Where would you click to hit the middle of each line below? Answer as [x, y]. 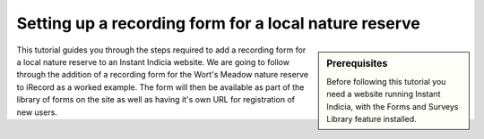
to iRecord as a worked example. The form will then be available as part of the [160, 87]
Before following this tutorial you [386, 81]
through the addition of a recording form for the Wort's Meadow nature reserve [163, 75]
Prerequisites [357, 63]
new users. [37, 112]
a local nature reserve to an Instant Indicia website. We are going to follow [153, 61]
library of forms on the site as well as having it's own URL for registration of [156, 100]
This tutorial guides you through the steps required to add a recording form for [161, 50]
